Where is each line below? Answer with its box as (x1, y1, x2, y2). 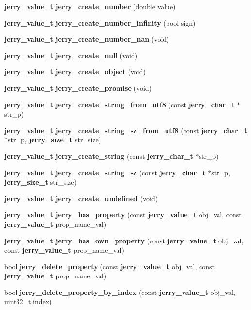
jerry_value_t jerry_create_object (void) (4, 67, 146, 77)
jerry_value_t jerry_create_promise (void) (4, 83, 152, 93)
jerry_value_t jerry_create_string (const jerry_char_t (4, 151, 193, 161)
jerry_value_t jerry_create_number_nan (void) (4, 34, 169, 44)
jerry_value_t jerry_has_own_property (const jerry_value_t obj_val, (4, 235, 244, 245)
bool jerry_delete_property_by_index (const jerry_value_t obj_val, (4, 287, 235, 297)
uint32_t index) (4, 296, 52, 307)
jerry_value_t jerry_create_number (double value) (4, 1, 176, 11)
